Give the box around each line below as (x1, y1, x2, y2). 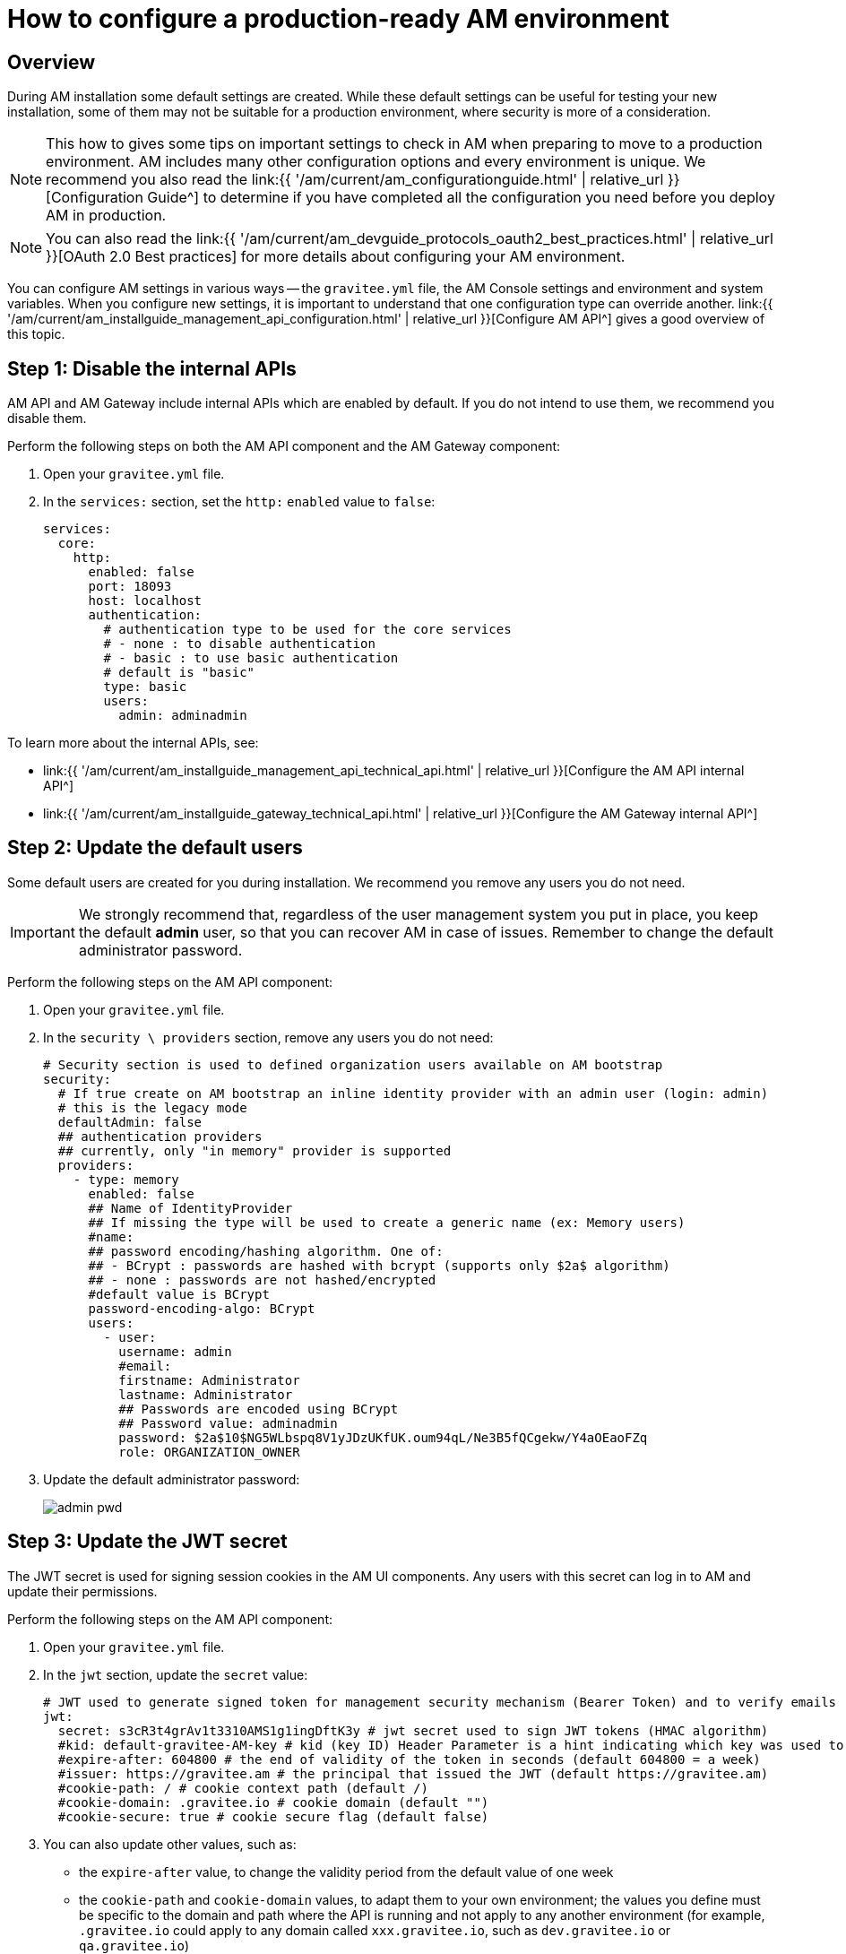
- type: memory (73, 1172, 179, 1187)
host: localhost (88, 593, 203, 609)
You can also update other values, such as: (43, 1836, 297, 1852)
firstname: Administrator (118, 1372, 300, 1388)
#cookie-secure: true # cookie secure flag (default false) (57, 1809, 489, 1824)
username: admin (118, 1344, 232, 1359)
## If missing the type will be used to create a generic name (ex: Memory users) (88, 1215, 686, 1230)
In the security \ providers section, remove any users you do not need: (43, 1029, 494, 1045)
